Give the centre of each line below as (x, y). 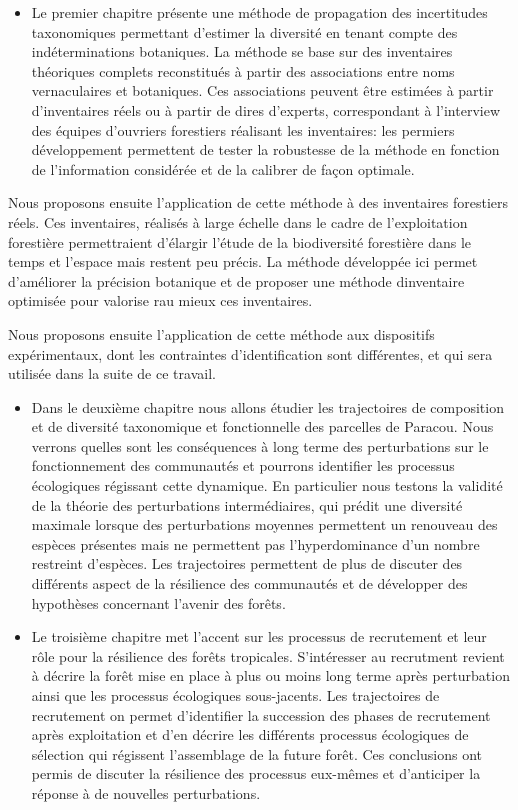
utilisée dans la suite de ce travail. (112, 373)
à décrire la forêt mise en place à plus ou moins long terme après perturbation (270, 675)
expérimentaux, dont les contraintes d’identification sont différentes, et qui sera (250, 353)
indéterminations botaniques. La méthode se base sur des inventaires (242, 51)
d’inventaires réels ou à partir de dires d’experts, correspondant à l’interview (265, 109)
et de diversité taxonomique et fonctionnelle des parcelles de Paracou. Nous (262, 426)
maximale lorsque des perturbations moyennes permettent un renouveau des (264, 524)
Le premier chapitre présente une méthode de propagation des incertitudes (259, 12)
